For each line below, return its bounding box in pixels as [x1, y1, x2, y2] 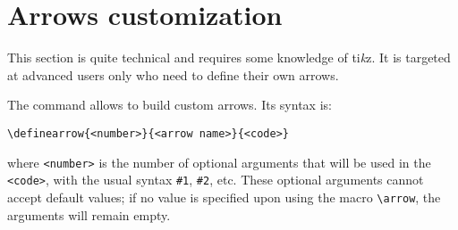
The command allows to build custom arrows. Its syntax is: [7, 95, 332, 114]
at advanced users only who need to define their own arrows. [7, 65, 339, 84]
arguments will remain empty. [7, 205, 171, 224]
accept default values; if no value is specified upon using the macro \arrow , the [7, 187, 441, 206]
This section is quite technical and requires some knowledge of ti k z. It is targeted [7, 48, 451, 67]
